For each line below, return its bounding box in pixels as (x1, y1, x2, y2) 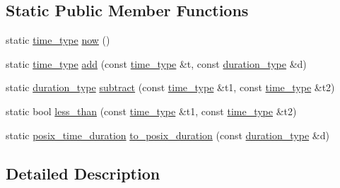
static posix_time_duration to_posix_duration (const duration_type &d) (6, 127, 329, 142)
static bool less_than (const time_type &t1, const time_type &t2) (6, 103, 297, 118)
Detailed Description (6, 162, 160, 184)
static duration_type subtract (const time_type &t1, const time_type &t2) (6, 80, 335, 95)
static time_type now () (6, 33, 110, 47)
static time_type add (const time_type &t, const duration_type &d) (6, 56, 307, 71)
